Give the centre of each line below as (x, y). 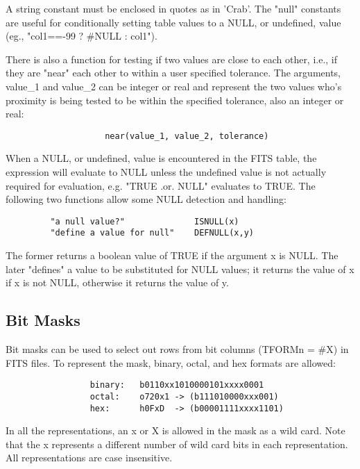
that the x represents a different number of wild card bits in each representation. (177, 444)
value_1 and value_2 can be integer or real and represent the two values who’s (174, 86)
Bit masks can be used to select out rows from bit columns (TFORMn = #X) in (177, 349)
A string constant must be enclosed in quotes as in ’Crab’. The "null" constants (173, 8)
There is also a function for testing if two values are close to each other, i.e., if (172, 59)
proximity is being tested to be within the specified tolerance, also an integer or (175, 100)
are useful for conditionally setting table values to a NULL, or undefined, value (173, 22)
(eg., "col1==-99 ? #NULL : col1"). (82, 36)
